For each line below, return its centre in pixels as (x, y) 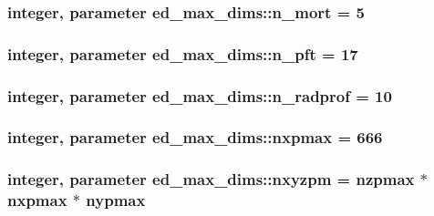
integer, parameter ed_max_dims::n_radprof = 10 (200, 95)
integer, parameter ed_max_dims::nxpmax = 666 (195, 137)
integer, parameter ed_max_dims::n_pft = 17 (183, 53)
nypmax (116, 200)
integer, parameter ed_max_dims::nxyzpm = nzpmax (211, 179)
